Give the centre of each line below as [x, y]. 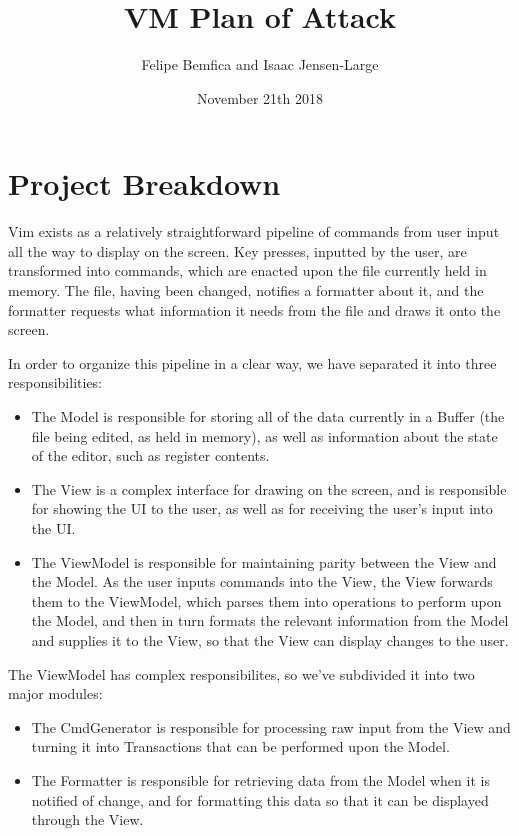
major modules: [55, 693]
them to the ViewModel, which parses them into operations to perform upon [266, 600]
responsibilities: [55, 382]
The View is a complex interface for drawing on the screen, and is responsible [269, 488]
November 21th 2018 [260, 97]
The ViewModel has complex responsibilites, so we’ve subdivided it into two [241, 673]
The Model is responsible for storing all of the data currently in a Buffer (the [268, 416]
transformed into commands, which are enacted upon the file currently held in [247, 270]
